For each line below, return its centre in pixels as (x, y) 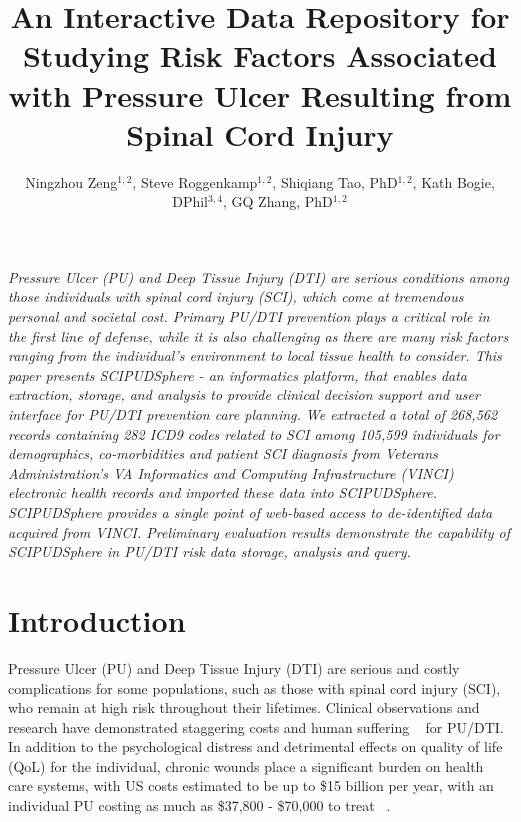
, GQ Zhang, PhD (278, 201)
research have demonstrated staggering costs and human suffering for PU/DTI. (256, 726)
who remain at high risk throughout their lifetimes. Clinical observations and (244, 707)
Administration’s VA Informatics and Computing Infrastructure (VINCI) (231, 472)
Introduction (97, 619)
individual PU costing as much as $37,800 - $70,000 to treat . (199, 805)
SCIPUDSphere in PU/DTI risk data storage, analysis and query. (209, 551)
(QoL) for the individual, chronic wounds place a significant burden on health (246, 765)
